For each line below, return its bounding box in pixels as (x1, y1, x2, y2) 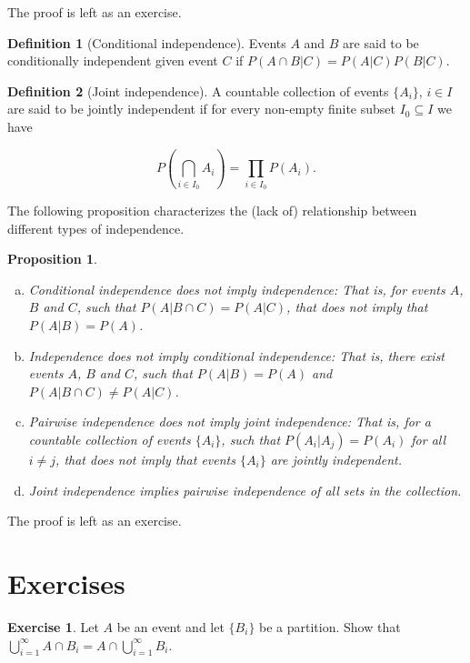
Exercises (7, 565, 125, 601)
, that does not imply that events (55, 450, 235, 469)
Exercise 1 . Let (7, 617, 99, 636)
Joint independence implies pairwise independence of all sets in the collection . (28, 480, 462, 499)
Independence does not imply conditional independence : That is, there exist (28, 346, 445, 365)
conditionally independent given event (7, 51, 218, 70)
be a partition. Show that (259, 617, 401, 636)
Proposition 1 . (7, 249, 97, 268)
